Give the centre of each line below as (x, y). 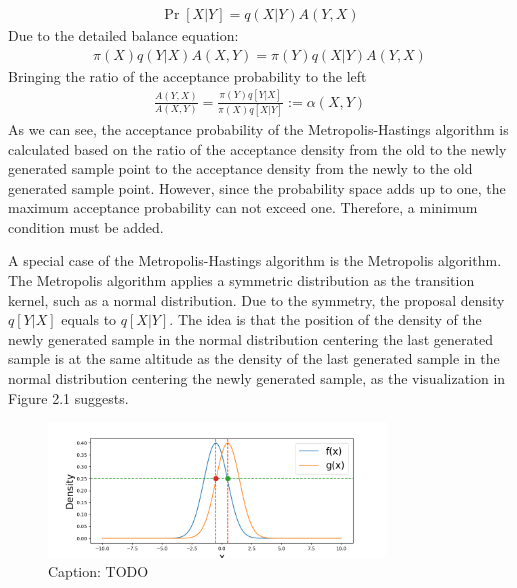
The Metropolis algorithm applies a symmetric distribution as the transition (241, 280)
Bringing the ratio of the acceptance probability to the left (187, 75)
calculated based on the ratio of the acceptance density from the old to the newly (257, 148)
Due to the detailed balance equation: (123, 35)
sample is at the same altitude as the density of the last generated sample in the (254, 358)
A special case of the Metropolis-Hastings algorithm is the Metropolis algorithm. (255, 260)
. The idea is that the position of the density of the (325, 319)
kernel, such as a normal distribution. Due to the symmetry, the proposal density (256, 299)
